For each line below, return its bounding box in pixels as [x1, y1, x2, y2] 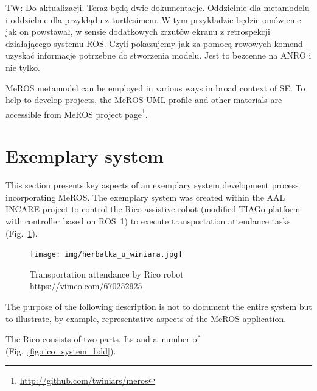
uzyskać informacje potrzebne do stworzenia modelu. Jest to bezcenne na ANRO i [5, 49, 312, 62]
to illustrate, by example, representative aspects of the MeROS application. [5, 312, 287, 325]
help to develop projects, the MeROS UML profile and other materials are [5, 93, 282, 106]
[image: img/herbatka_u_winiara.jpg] [30, 250, 183, 259]
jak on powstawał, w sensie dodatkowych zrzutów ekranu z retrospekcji [5, 25, 270, 38]
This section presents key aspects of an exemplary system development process [5, 179, 299, 192]
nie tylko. [5, 60, 40, 73]
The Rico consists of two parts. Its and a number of [5, 332, 200, 345]
